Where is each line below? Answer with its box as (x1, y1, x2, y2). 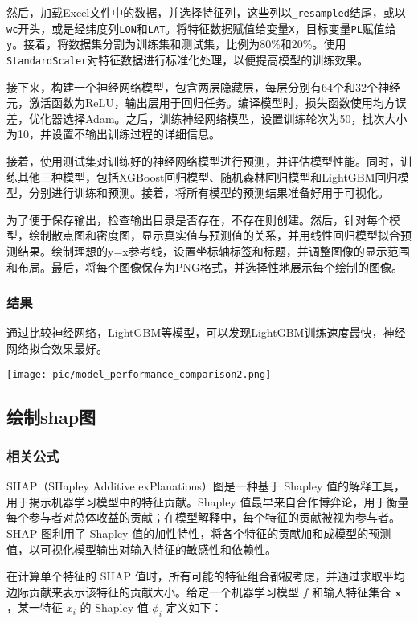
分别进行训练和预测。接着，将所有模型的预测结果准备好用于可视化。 (28, 184, 389, 201)
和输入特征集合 (312, 583, 391, 600)
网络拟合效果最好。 (6, 339, 108, 356)
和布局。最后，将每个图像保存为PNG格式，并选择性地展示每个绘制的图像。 (6, 258, 404, 275)
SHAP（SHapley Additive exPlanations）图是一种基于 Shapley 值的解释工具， (6, 477, 405, 494)
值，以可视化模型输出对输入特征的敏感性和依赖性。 (6, 540, 277, 557)
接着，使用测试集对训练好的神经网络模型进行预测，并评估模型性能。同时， (6, 153, 400, 169)
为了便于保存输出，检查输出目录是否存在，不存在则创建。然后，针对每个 (6, 211, 389, 227)
